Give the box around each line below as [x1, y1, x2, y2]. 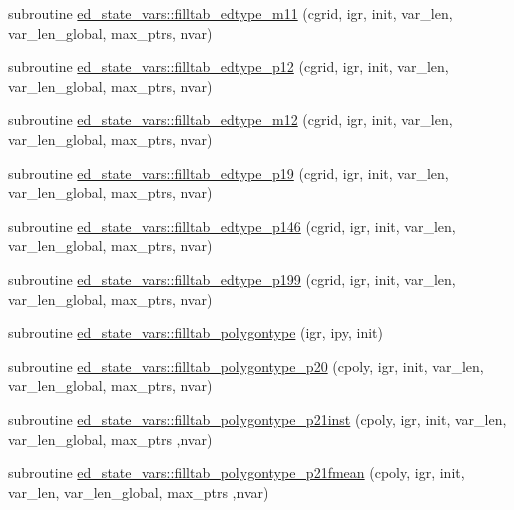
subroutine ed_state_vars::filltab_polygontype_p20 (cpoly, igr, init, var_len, [8, 355, 484, 376]
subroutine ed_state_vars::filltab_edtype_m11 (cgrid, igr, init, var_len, [8, 3, 453, 23]
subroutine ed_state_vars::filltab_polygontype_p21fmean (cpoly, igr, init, [8, 462, 465, 483]
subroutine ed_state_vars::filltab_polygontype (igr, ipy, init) [8, 322, 383, 343]
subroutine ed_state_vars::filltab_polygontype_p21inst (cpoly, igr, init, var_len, [8, 408, 507, 429]
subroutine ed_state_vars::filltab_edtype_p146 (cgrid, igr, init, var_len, [8, 215, 456, 236]
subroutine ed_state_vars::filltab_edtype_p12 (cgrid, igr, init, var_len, [8, 56, 449, 77]
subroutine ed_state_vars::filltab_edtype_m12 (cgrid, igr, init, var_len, [8, 109, 453, 130]
